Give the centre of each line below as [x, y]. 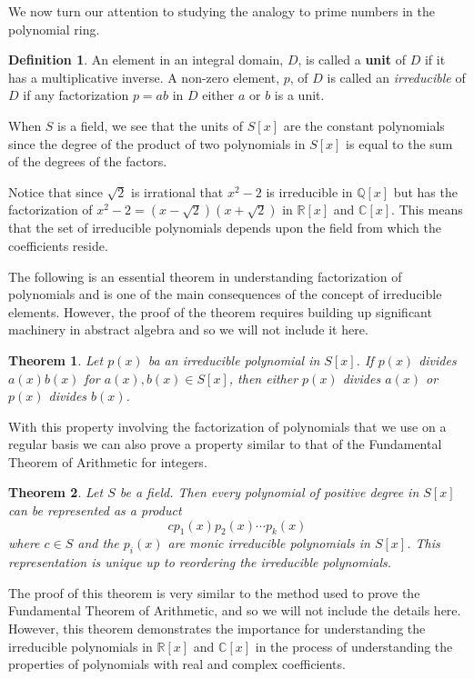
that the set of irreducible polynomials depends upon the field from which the [225, 228]
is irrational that [177, 191]
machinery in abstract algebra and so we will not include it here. [188, 330]
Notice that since [55, 191]
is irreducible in [309, 191]
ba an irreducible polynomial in [234, 359]
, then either [263, 378]
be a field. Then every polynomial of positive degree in [269, 492]
